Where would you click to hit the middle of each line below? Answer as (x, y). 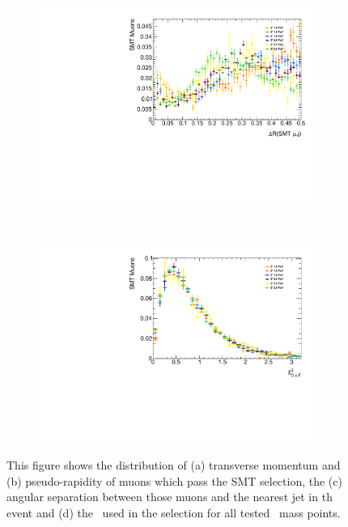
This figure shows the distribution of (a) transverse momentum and (174, 465)
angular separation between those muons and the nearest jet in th (170, 497)
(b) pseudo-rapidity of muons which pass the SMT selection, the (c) (174, 480)
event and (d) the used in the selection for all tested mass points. (174, 512)
